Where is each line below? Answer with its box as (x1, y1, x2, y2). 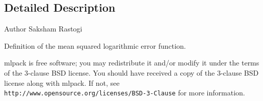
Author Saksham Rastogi (4, 23, 83, 34)
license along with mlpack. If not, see (4, 77, 120, 88)
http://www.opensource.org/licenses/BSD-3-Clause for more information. (4, 87, 245, 98)
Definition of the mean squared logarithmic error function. (4, 40, 186, 51)
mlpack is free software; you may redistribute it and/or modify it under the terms (4, 57, 259, 68)
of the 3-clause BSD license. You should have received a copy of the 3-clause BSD (4, 67, 259, 78)
